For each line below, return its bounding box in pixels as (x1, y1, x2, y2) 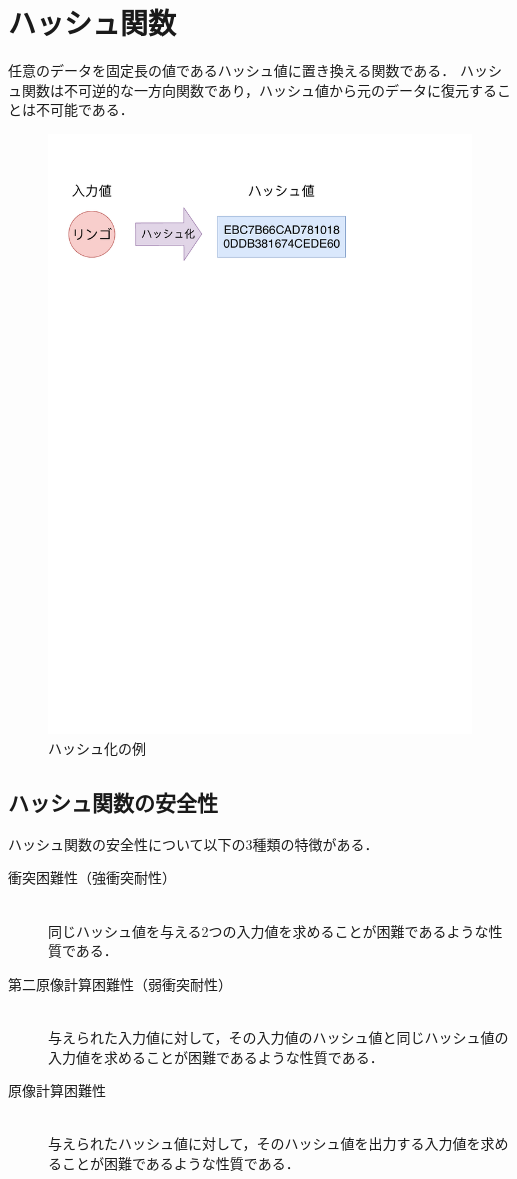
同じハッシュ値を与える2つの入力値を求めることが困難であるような (48, 920, 489, 941)
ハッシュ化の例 (48, 738, 146, 759)
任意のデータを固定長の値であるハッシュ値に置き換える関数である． (8, 60, 456, 81)
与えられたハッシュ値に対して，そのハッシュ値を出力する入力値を (48, 1133, 481, 1154)
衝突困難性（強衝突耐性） (8, 867, 176, 888)
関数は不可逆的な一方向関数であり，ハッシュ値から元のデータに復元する (21, 79, 497, 100)
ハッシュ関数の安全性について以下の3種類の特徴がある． (8, 833, 379, 854)
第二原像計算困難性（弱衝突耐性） (8, 973, 232, 994)
